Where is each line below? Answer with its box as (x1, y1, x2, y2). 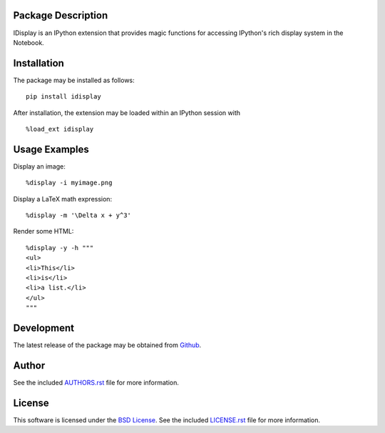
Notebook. (13, 38, 44, 46)
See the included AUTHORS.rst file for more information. (13, 379, 180, 387)
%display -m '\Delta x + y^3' (26, 211, 132, 219)
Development (13, 322, 75, 334)
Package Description (13, 9, 108, 21)
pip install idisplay (26, 93, 101, 101)
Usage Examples (13, 143, 89, 155)
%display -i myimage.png (26, 179, 113, 187)
